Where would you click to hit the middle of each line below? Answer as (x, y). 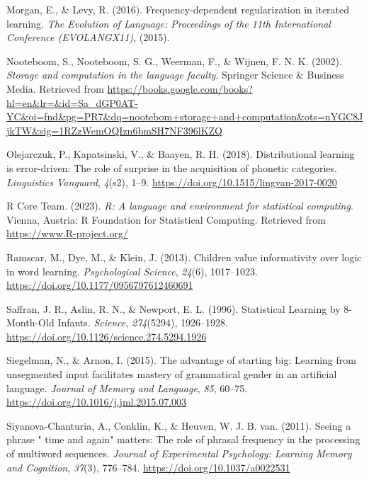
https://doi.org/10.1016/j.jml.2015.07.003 (97, 402)
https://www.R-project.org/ (67, 233)
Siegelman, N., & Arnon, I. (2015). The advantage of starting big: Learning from (181, 360)
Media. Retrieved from (55, 88)
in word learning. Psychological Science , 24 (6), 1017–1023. (132, 271)
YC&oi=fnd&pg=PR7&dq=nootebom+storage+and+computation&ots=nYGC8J (185, 116)
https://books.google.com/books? (180, 88)
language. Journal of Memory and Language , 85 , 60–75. (127, 388)
